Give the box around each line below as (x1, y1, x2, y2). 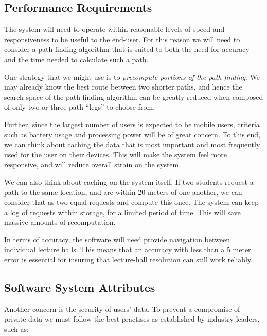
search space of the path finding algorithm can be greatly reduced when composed (4, 91, 263, 102)
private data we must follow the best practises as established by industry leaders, (4, 313, 260, 324)
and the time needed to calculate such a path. (4, 54, 149, 64)
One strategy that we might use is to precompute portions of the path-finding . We (4, 71, 260, 82)
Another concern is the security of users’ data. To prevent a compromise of (4, 303, 240, 314)
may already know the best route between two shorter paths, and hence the (4, 81, 242, 92)
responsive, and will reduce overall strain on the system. (4, 159, 181, 170)
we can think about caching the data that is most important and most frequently (4, 139, 260, 150)
